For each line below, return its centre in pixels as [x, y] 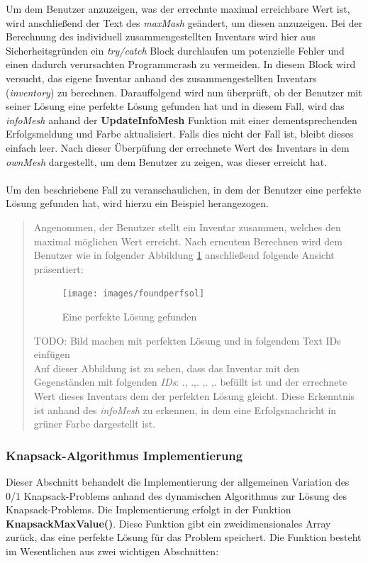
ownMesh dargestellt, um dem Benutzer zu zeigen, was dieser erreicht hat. [167, 161]
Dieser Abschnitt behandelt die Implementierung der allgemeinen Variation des [178, 481]
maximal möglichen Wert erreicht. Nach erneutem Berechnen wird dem [188, 241]
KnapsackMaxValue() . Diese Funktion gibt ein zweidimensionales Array [168, 523]
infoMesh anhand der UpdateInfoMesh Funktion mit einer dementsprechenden [182, 119]
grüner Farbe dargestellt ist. [95, 424]
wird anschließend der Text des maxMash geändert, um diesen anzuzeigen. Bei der [184, 22]
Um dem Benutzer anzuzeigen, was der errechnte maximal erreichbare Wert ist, [178, 9]
